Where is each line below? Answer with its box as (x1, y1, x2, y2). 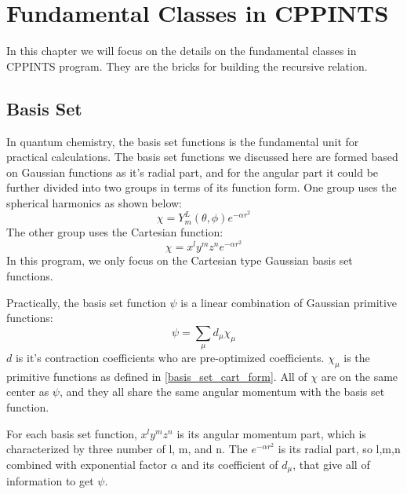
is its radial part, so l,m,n (278, 441, 401, 457)
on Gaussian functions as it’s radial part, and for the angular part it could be (6, 163, 379, 180)
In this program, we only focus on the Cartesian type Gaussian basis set (6, 252, 353, 269)
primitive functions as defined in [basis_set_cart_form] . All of (6, 368, 307, 384)
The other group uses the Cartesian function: (6, 224, 223, 240)
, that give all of (293, 456, 370, 472)
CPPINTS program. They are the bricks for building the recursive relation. (6, 57, 368, 74)
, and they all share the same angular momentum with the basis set (59, 383, 385, 400)
